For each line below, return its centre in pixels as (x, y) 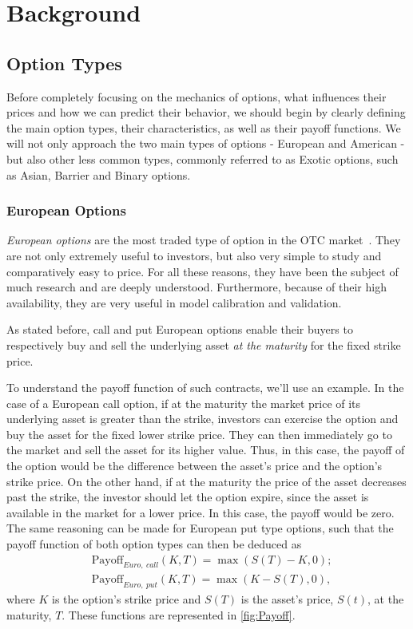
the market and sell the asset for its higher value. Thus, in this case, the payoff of (206, 450)
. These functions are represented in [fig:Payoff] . (179, 614)
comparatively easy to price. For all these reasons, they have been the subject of (203, 271)
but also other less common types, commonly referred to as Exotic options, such (203, 158)
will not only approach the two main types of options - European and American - (206, 143)
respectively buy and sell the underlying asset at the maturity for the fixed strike (204, 344)
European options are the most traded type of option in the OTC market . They (204, 240)
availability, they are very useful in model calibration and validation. (174, 302)
